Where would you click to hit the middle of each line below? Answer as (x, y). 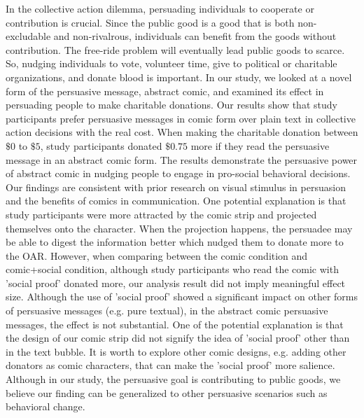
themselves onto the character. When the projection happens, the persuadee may (179, 228)
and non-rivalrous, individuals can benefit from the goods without (195, 36)
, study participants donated (101, 145)
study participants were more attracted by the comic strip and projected (161, 214)
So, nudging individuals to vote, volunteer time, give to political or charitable (171, 63)
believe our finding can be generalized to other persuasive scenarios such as (167, 392)
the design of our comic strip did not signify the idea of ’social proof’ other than (178, 338)
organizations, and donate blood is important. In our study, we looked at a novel (179, 77)
